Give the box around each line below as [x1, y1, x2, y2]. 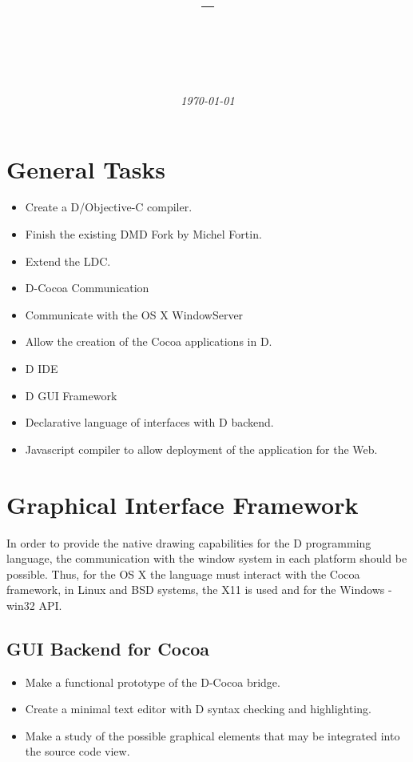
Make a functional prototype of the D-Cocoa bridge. [25, 673, 280, 690]
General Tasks [6, 152, 166, 185]
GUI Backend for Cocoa [6, 636, 209, 660]
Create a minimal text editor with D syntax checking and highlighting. [25, 700, 371, 717]
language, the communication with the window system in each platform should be [6, 550, 407, 567]
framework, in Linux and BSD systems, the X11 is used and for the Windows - [6, 581, 392, 598]
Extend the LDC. [25, 252, 111, 269]
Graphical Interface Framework [6, 487, 359, 520]
